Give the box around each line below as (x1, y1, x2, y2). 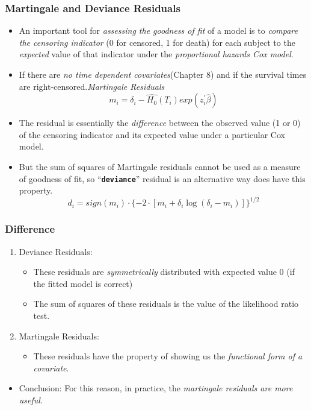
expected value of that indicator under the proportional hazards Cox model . (19, 48, 294, 60)
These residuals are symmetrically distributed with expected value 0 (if (33, 265, 295, 278)
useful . (19, 393, 43, 406)
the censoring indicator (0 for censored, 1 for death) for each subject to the (19, 36, 295, 48)
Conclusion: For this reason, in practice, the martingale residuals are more (19, 382, 293, 394)
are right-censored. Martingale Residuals (19, 80, 165, 92)
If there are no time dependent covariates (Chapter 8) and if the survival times (19, 68, 307, 80)
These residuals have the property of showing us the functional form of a (33, 350, 303, 362)
